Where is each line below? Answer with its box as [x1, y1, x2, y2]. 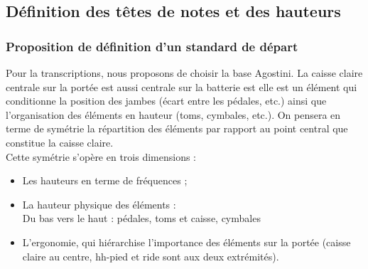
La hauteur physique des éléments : [22, 196, 176, 211]
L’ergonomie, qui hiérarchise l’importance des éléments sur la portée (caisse [22, 234, 351, 249]
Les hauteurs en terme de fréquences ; [22, 173, 188, 188]
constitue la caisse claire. [6, 134, 114, 149]
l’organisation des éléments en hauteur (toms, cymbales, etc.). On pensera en [6, 107, 341, 122]
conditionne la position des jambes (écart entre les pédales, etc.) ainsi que [6, 93, 327, 108]
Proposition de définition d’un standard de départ [6, 37, 298, 55]
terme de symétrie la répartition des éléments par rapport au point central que [6, 121, 348, 136]
